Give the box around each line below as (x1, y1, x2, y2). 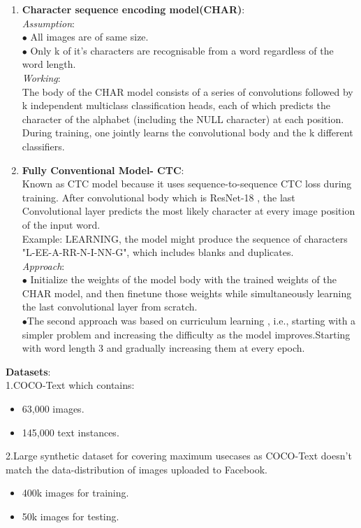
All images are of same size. (30, 29, 149, 44)
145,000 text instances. (22, 424, 119, 439)
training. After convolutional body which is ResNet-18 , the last (22, 190, 295, 204)
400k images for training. (22, 485, 129, 500)
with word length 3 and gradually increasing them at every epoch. (22, 341, 305, 355)
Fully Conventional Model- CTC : (22, 162, 184, 177)
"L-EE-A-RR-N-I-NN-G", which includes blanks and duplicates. (22, 245, 294, 259)
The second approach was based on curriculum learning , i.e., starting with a (27, 313, 356, 328)
